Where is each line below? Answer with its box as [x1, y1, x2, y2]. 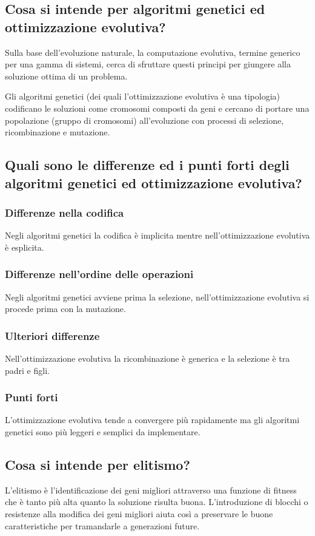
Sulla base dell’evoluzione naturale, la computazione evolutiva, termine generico [5, 46, 300, 58]
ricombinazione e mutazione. [5, 126, 110, 138]
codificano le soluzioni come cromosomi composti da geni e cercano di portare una [5, 101, 310, 114]
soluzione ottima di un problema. [5, 69, 128, 82]
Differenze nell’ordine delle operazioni [5, 266, 194, 282]
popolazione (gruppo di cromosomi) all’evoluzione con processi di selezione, [5, 114, 284, 126]
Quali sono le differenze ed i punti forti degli [5, 155, 290, 174]
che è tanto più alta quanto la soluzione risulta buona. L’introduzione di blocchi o [5, 495, 308, 508]
